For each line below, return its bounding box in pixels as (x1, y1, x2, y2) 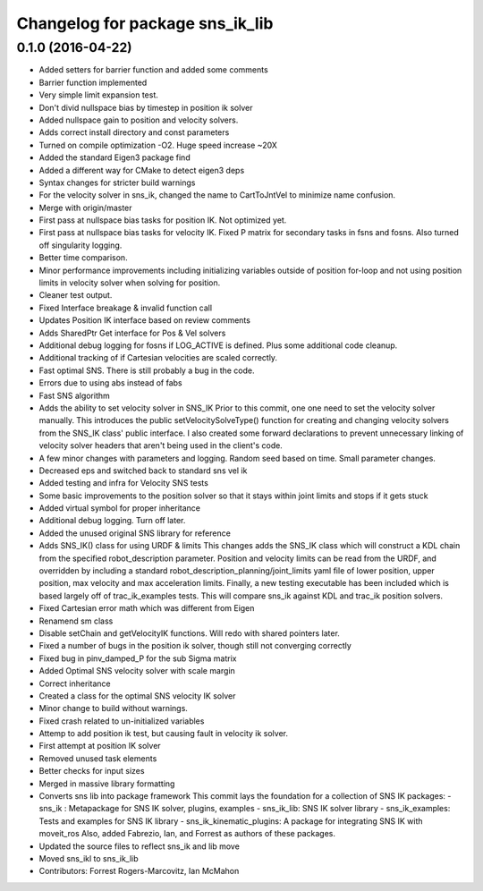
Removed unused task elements (38, 752, 157, 764)
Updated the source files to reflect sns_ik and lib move (38, 841, 241, 852)
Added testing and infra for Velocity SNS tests (38, 478, 209, 488)
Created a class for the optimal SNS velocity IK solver (38, 690, 236, 701)
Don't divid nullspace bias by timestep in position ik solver (38, 102, 253, 113)
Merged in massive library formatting (38, 778, 175, 789)
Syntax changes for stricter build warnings (38, 177, 196, 188)
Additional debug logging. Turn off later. (38, 515, 186, 526)
